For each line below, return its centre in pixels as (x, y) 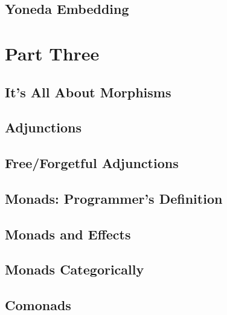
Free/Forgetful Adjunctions (92, 163)
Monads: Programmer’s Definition (114, 198)
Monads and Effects (68, 234)
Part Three (52, 53)
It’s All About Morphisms (88, 92)
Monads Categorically (75, 269)
